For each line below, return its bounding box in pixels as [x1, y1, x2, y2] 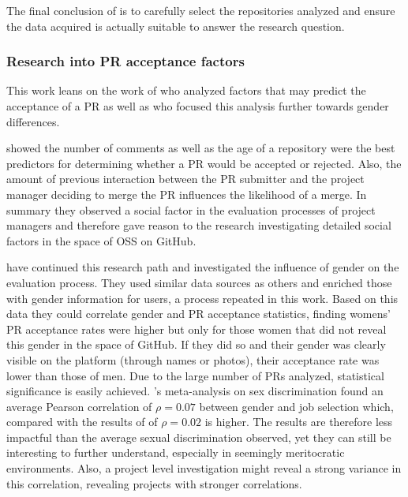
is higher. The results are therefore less [204, 413, 393, 430]
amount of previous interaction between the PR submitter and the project [6, 170, 365, 187]
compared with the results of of [6, 413, 158, 430]
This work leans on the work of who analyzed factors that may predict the [6, 82, 366, 99]
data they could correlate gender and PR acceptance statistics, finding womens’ [6, 305, 391, 322]
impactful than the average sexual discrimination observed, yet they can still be [6, 428, 391, 445]
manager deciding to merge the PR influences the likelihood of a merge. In [6, 185, 367, 202]
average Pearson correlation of [6, 398, 152, 414]
